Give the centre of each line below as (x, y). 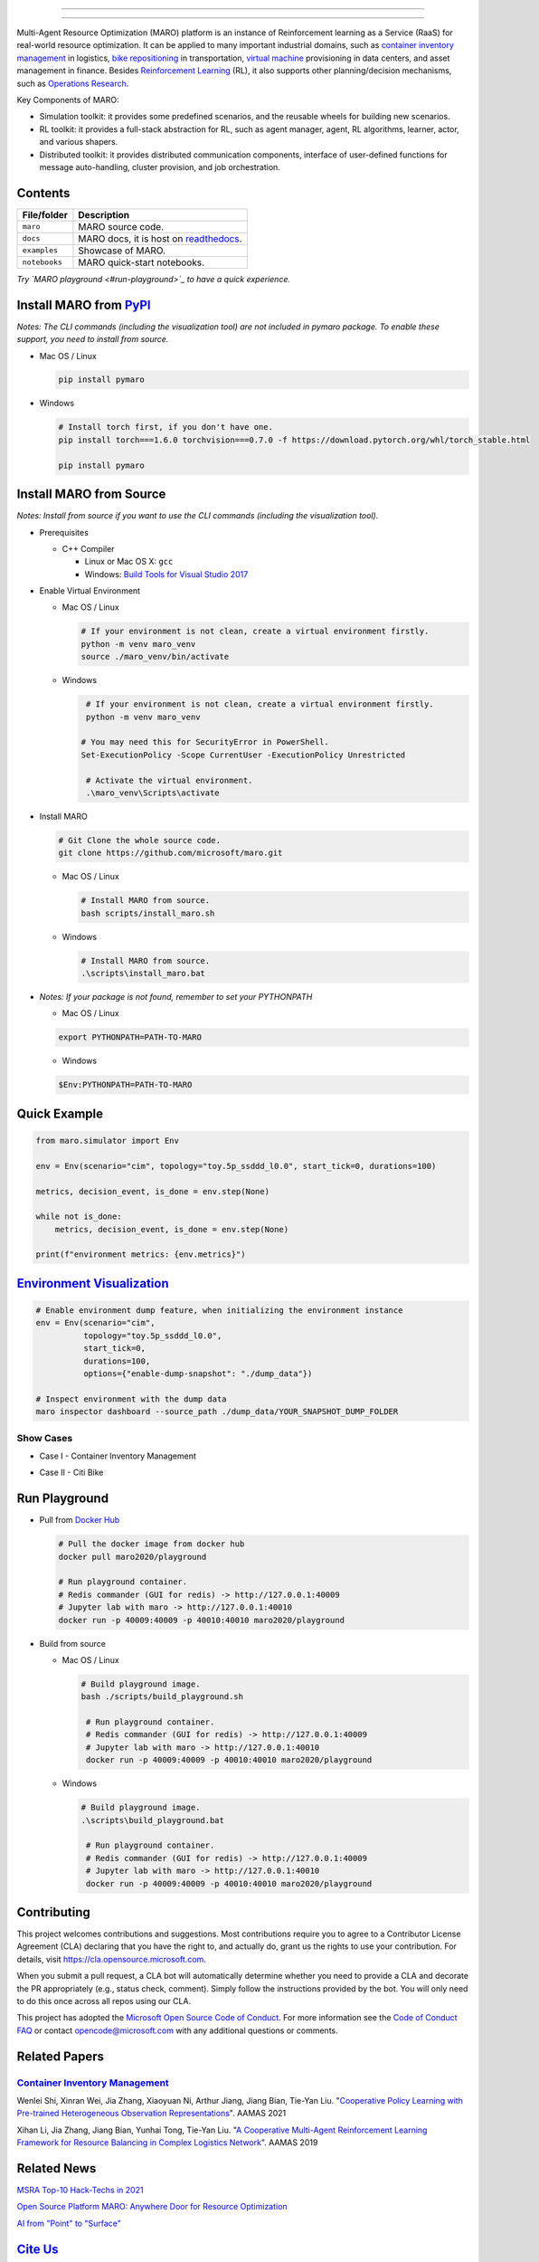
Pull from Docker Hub (80, 1520)
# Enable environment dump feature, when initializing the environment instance (219, 1311)
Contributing (53, 1912)
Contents (43, 193)
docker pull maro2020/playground (132, 1557)
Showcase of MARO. (122, 251)
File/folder (45, 214)
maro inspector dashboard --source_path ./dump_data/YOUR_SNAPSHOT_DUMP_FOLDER (217, 1412)
